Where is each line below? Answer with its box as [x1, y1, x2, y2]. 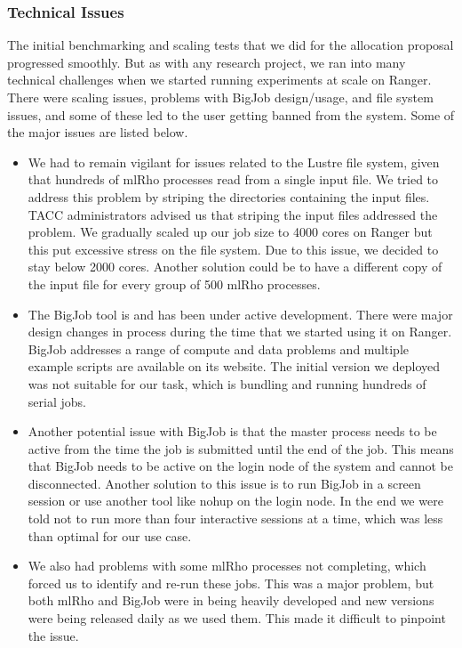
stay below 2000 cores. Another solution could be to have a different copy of [28, 257, 442, 276]
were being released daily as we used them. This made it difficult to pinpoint [28, 609, 446, 628]
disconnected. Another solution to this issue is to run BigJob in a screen [28, 474, 421, 492]
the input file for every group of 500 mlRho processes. [28, 274, 321, 293]
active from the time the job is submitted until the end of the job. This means [28, 439, 454, 458]
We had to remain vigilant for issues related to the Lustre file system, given [28, 152, 440, 171]
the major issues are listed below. [7, 123, 188, 142]
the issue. [28, 626, 79, 644]
